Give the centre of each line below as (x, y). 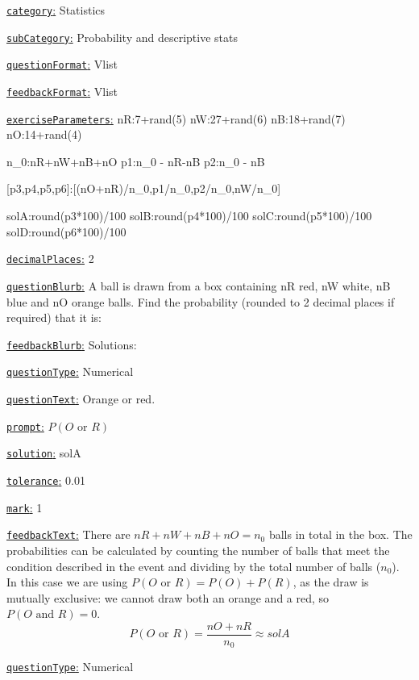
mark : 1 (25, 507)
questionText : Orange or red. (81, 399)
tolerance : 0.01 (46, 480)
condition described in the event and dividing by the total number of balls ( (194, 566)
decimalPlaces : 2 (50, 259)
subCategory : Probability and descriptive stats (122, 37)
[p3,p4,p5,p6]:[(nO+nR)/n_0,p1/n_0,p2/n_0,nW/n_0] (144, 188)
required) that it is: (54, 317)
